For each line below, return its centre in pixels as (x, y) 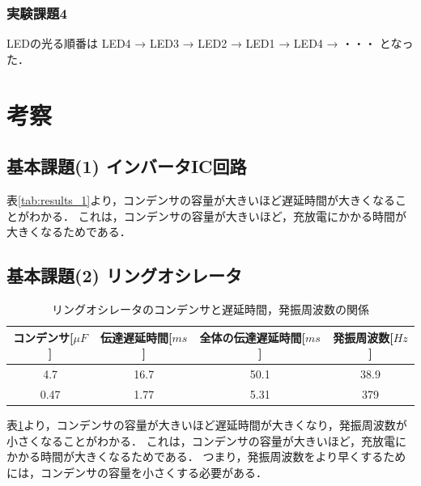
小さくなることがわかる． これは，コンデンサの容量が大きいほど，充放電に (206, 440)
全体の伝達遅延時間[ (252, 337)
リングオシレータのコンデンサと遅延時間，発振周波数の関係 (210, 309)
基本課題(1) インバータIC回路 (127, 166)
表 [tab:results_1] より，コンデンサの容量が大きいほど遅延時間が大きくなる (201, 199)
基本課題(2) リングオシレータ (124, 275)
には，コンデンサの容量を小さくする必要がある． (137, 472)
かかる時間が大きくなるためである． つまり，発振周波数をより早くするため (206, 456)
